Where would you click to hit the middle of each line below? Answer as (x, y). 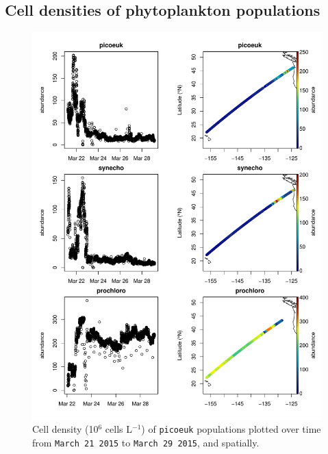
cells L (119, 429)
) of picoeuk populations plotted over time (231, 429)
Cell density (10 (65, 429)
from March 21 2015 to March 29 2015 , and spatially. (146, 442)
